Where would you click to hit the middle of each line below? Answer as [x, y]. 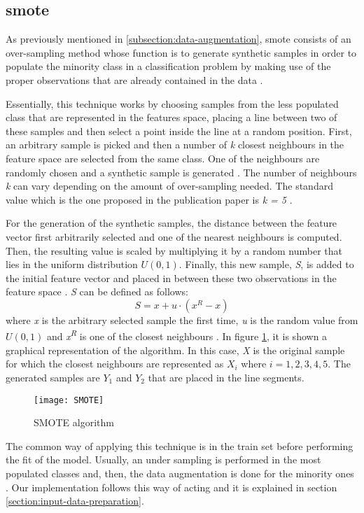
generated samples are [53, 377]
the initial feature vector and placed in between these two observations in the [171, 277]
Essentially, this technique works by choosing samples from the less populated [172, 103]
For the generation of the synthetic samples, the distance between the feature [171, 223]
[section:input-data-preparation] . [75, 501]
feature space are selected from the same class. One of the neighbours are [163, 158]
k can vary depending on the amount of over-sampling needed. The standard [169, 186]
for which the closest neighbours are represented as [115, 364]
